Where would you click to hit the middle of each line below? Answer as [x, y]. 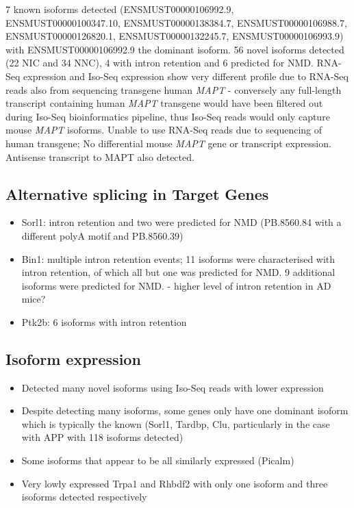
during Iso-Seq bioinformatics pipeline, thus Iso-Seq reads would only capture [168, 116]
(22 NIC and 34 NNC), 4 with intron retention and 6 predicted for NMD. [160, 63]
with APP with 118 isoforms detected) [102, 437]
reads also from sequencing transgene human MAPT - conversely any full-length [174, 89]
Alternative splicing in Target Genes [137, 193]
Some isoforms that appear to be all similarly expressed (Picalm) [158, 460]
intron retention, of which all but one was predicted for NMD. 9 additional [178, 272]
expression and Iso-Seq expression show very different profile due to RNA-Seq [186, 76]
